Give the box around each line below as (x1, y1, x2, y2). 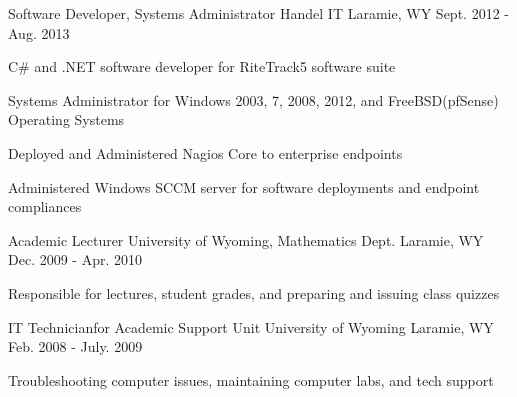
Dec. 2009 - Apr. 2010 (8, 249, 142, 270)
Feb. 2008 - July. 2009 (8, 336, 143, 357)
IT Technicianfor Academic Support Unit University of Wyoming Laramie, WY (8, 316, 494, 337)
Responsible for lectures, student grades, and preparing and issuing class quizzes (8, 282, 500, 303)
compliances (8, 196, 82, 217)
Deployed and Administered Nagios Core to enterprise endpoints (8, 142, 403, 163)
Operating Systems (8, 109, 125, 130)
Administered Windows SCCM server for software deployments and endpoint (8, 176, 480, 197)
